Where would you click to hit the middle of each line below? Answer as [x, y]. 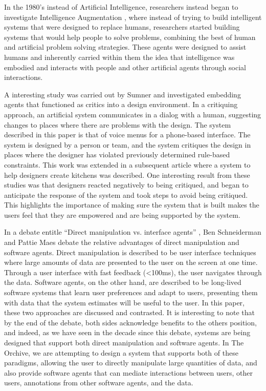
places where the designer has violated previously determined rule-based [117, 155]
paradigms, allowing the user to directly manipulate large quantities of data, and [131, 363]
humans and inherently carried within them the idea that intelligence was [119, 57]
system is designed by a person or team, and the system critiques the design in [128, 144]
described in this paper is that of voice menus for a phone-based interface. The [127, 135]
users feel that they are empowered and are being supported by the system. [122, 214]
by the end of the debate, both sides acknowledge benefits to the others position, [130, 322]
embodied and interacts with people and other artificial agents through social [125, 67]
